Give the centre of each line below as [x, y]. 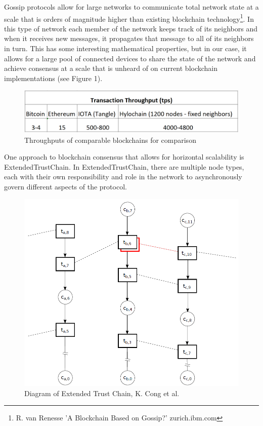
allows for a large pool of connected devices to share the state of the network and [130, 58]
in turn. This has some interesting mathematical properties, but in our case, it [125, 48]
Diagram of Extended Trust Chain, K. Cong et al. [102, 393]
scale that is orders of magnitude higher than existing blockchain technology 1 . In [129, 18]
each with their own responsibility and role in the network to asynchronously [123, 177]
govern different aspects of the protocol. [65, 187]
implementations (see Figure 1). [53, 78]
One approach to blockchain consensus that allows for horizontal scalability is [124, 157]
